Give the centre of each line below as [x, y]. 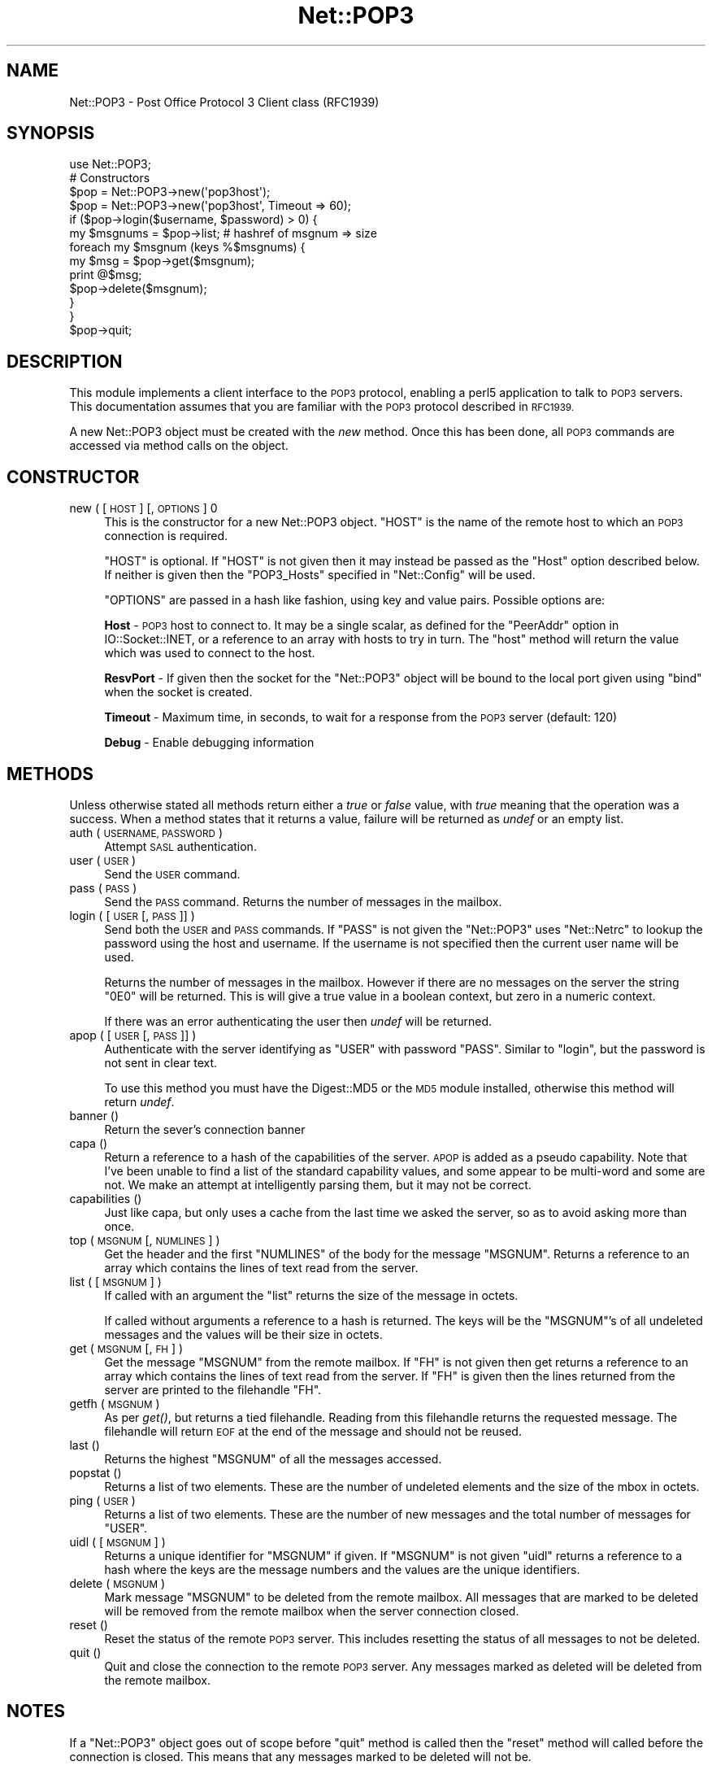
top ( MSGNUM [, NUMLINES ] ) [145, 1240]
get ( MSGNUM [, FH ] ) [126, 1348]
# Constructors [110, 178]
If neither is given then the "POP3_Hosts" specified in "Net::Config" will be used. [320, 575]
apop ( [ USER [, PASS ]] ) [133, 1035]
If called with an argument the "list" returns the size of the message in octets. [311, 1295]
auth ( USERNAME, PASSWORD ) [146, 832]
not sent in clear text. [161, 1062]
